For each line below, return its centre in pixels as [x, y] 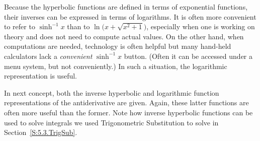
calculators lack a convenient [48, 56]
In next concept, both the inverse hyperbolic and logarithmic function [112, 92]
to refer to [20, 26]
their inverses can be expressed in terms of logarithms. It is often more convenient [130, 16]
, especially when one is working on [201, 26]
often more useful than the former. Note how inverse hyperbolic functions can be [128, 112]
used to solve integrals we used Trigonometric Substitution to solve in [111, 122]
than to [78, 26]
